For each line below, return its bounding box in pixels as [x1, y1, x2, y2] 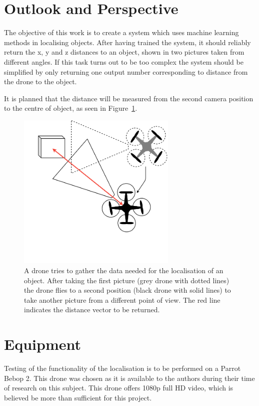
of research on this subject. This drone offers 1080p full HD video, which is [4, 382, 233, 393]
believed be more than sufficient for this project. [4, 392, 152, 402]
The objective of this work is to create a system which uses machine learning [4, 27, 239, 38]
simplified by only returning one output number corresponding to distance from [4, 66, 248, 77]
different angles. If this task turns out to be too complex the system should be [4, 56, 243, 67]
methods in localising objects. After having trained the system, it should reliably [4, 37, 251, 47]
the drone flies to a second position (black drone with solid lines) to [24, 285, 231, 295]
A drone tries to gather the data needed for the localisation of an [24, 265, 223, 275]
